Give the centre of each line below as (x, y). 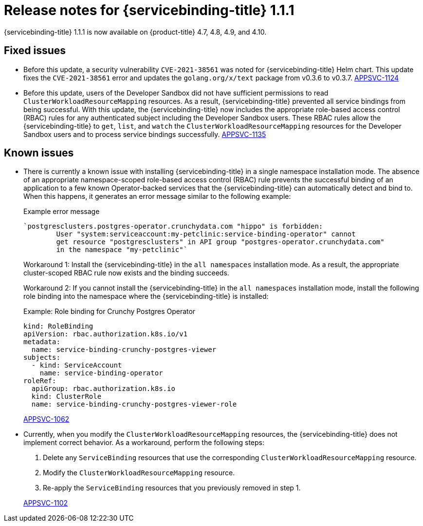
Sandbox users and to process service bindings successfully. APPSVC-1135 (145, 134)
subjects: (42, 358)
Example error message (62, 212)
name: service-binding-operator (101, 373)
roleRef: (40, 381)
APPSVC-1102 (46, 503)
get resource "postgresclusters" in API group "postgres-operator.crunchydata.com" (220, 242)
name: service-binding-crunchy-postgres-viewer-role (134, 404)
